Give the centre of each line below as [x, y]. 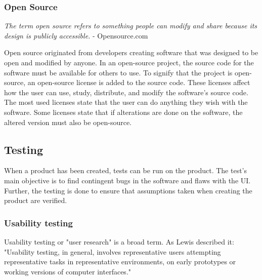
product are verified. [36, 200]
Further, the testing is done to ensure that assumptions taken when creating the [128, 190]
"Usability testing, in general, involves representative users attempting [113, 251]
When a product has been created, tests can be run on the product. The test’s [126, 170]
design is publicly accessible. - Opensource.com [76, 35]
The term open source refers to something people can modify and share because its [131, 26]
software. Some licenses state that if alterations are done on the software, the [123, 112]
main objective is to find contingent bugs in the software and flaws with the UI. [127, 180]
